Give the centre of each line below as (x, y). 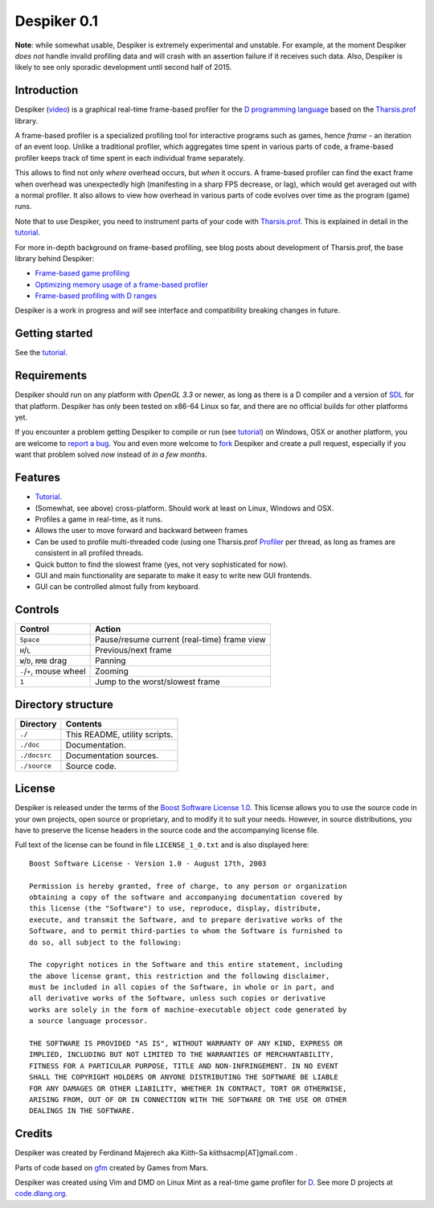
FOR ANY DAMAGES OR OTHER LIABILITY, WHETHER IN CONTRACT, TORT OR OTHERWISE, (188, 1088)
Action (108, 629)
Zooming (112, 671)
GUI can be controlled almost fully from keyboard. (118, 587)
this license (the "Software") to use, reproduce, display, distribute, (175, 909)
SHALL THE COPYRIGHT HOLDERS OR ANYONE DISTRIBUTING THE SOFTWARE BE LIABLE (184, 1077)
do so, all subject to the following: (106, 942)
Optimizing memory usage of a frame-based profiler (121, 285)
